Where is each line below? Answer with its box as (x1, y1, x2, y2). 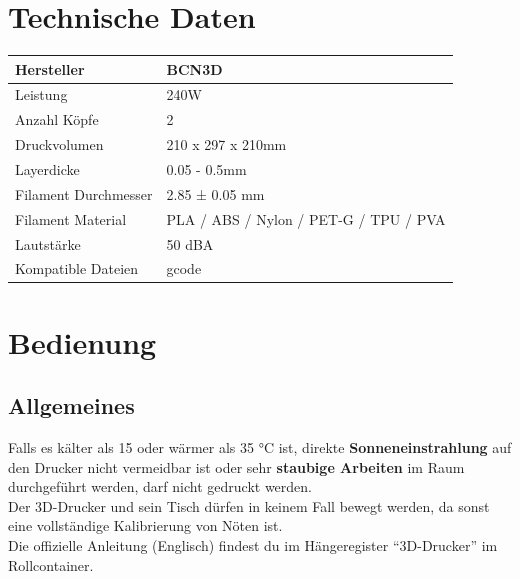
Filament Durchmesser (15, 183, 153, 204)
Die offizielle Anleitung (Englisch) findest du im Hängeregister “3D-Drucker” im (8, 535, 498, 556)
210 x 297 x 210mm (166, 134, 287, 155)
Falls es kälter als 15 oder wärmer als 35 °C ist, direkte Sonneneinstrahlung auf (8, 437, 512, 458)
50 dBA (166, 233, 214, 254)
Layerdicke (15, 159, 80, 179)
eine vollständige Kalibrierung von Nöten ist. (8, 515, 283, 536)
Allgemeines (8, 390, 135, 421)
